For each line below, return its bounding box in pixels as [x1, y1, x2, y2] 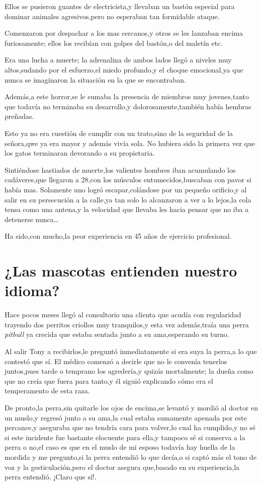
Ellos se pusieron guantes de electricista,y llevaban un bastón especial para [5, 1, 235, 11]
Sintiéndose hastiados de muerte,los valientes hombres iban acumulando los [5, 164, 236, 175]
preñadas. [5, 111, 34, 121]
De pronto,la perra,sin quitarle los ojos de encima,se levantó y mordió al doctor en [5, 402, 258, 412]
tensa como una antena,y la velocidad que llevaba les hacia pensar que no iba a [5, 204, 249, 215]
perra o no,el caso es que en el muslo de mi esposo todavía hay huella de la [5, 442, 235, 452]
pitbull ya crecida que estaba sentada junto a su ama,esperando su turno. [5, 329, 229, 339]
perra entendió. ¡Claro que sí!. [5, 471, 97, 482]
